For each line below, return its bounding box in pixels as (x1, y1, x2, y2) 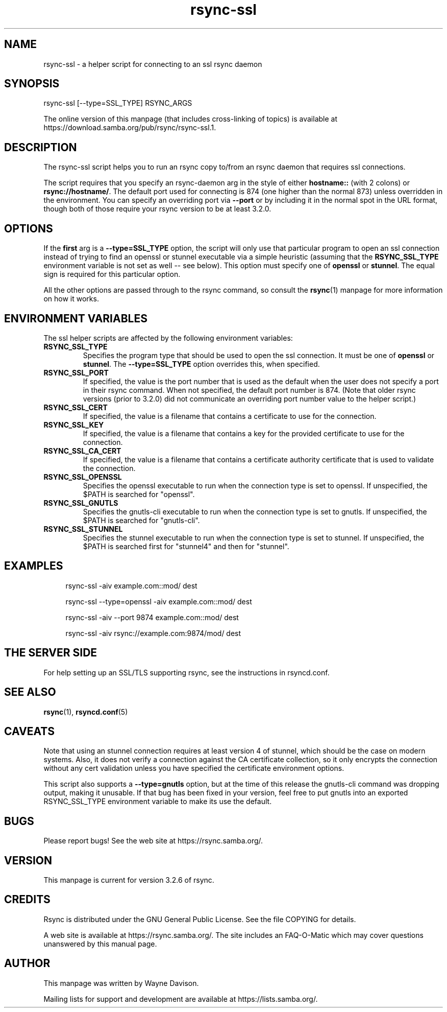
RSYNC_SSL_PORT (43, 368, 109, 377)
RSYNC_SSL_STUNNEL (43, 524, 123, 533)
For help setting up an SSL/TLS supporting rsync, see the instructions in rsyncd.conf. (43, 668, 330, 677)
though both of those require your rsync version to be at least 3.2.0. (43, 204, 271, 214)
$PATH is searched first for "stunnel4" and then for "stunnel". (83, 542, 289, 551)
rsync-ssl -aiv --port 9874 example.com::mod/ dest (65, 613, 239, 622)
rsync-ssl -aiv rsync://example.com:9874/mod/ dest (65, 628, 241, 638)
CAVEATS (4, 724, 55, 738)
